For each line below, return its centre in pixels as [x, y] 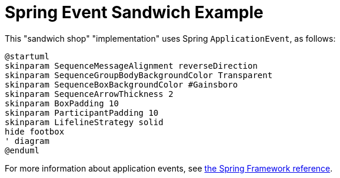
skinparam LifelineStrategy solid [84, 122]
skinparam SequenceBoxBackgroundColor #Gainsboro [121, 84]
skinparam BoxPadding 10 [62, 103]
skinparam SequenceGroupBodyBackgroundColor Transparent [139, 75]
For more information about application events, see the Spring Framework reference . [169, 168]
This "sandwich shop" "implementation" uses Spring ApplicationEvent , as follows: [170, 38]
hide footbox [35, 131]
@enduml [22, 150]
